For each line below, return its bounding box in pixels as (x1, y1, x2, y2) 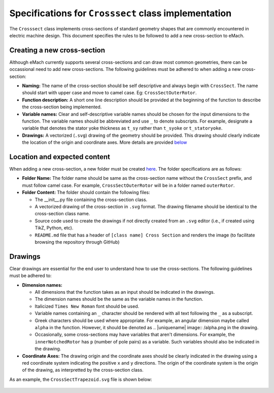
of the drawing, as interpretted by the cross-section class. (22, 367, 144, 373)
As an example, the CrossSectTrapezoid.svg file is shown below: (9, 376, 152, 382)
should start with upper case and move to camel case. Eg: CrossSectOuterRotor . (22, 90, 197, 96)
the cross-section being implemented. (22, 104, 102, 110)
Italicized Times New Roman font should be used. (35, 303, 140, 309)
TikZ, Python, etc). (35, 225, 74, 231)
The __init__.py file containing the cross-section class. (35, 196, 148, 203)
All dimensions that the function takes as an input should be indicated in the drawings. (35, 289, 215, 295)
